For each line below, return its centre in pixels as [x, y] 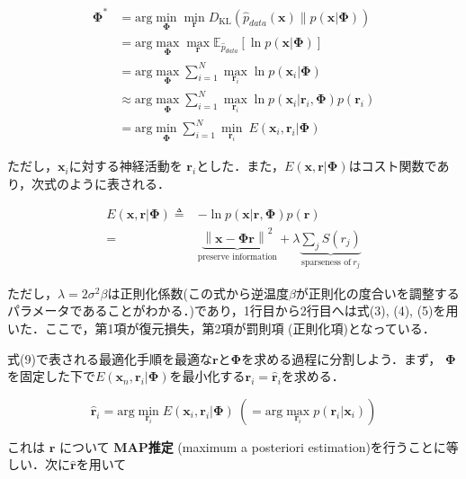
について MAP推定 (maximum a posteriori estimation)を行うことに [252, 446]
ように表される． [120, 183]
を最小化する [207, 376]
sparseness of [327, 262]
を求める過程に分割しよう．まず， [341, 358]
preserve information [237, 257]
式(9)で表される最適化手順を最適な [110, 358]
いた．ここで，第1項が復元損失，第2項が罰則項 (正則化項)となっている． [221, 328]
